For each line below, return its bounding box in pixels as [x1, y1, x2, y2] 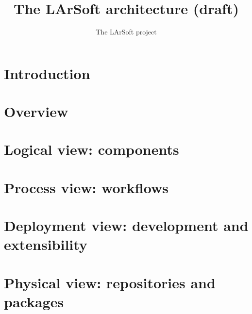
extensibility [4, 234, 87, 254]
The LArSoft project [96, 27, 157, 37]
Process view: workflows [4, 177, 168, 197]
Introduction [4, 63, 90, 83]
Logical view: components [4, 139, 179, 159]
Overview [4, 101, 68, 121]
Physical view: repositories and [4, 272, 216, 292]
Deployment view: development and [4, 215, 249, 235]
